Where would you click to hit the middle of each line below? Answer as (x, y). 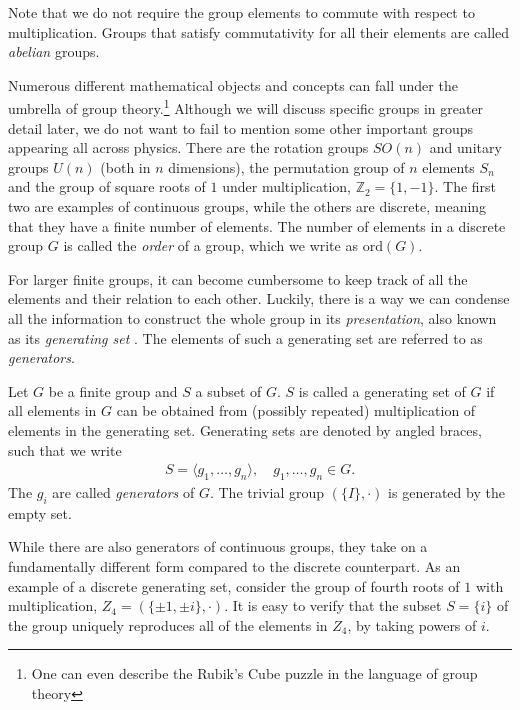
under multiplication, (286, 186)
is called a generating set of (382, 390)
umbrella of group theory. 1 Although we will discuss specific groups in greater (246, 107)
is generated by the (446, 491)
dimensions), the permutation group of (286, 166)
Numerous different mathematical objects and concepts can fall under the (233, 84)
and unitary (465, 147)
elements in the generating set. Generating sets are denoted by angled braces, (245, 429)
